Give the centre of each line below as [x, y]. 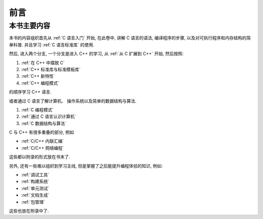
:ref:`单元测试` [35, 188]
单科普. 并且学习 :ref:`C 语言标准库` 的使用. [52, 45]
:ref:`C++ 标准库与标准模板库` [51, 69]
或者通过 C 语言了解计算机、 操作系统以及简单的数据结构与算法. [73, 101]
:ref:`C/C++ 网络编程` [43, 148]
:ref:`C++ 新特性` [38, 76]
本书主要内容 [30, 26]
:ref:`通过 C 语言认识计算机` [49, 117]
